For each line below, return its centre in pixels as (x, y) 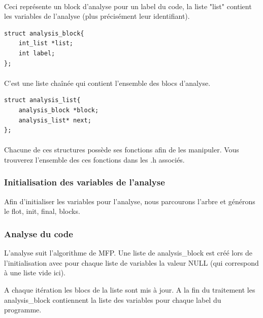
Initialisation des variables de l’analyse (85, 182)
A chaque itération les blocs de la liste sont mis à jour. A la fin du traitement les (130, 289)
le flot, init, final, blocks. (42, 211)
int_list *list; (46, 43)
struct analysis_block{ (44, 33)
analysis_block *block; (59, 110)
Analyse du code (39, 233)
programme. (23, 310)
